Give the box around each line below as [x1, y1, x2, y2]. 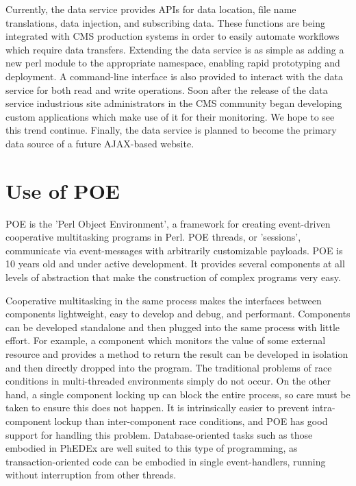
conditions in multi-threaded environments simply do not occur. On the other [5, 374, 331, 388]
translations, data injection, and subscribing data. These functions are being [5, 15, 325, 29]
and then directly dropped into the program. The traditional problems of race [5, 360, 332, 374]
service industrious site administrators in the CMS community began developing [5, 96, 342, 110]
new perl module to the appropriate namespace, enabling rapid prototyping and [5, 56, 340, 70]
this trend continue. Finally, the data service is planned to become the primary [5, 123, 337, 137]
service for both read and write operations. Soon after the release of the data [5, 82, 328, 97]
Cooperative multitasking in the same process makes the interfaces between [5, 293, 322, 307]
